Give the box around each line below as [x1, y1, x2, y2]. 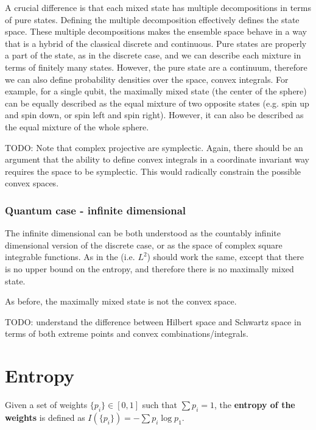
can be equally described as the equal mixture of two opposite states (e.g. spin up [5, 96, 309, 109]
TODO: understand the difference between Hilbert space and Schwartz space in [5, 315, 301, 328]
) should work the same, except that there [147, 250, 304, 263]
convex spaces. [5, 177, 59, 189]
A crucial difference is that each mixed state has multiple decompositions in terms [5, 1, 311, 13]
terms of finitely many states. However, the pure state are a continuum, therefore [5, 60, 307, 73]
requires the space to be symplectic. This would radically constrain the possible [5, 164, 301, 177]
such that [142, 398, 177, 411]
